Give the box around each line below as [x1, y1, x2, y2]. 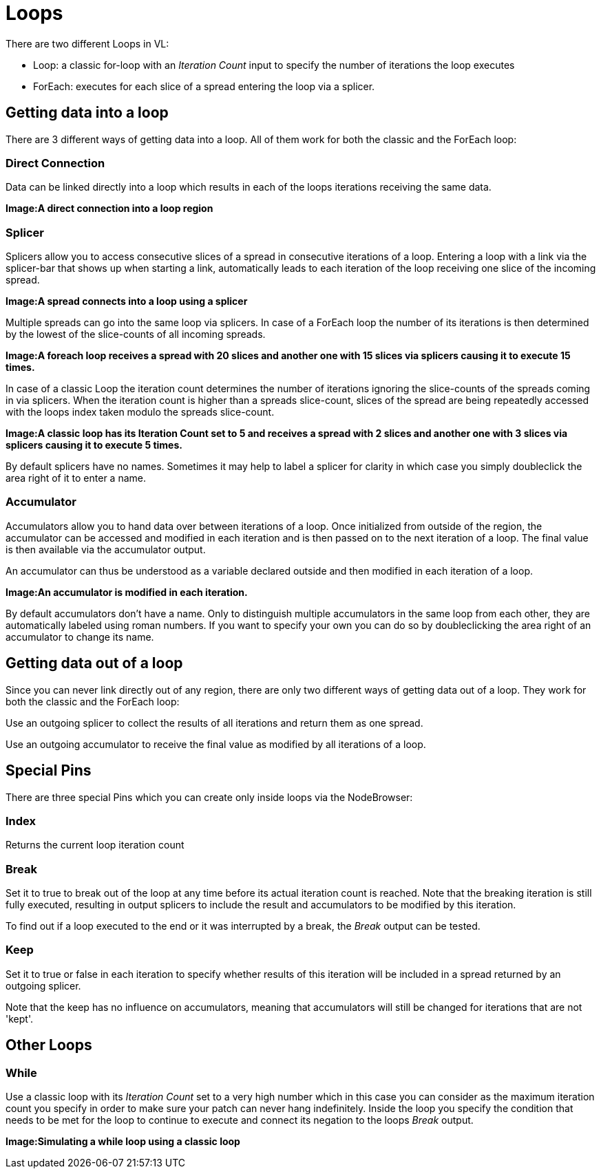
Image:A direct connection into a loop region [6, 202, 213, 215]
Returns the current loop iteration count [6, 839, 184, 851]
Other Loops [6, 1036, 92, 1054]
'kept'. [6, 1012, 33, 1025]
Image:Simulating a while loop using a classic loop [6, 1135, 240, 1147]
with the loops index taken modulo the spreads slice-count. [6, 406, 275, 418]
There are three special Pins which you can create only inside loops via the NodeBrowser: [6, 791, 413, 803]
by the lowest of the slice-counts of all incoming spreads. [6, 328, 266, 341]
